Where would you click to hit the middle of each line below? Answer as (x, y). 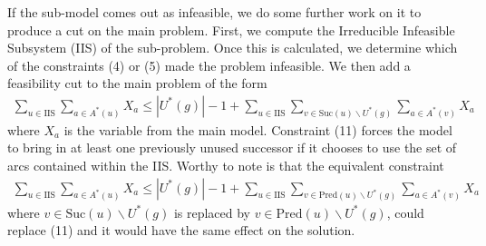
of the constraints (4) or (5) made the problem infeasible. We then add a (209, 65)
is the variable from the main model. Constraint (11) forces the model (258, 129)
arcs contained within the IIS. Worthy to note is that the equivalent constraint (226, 166)
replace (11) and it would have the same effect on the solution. (181, 230)
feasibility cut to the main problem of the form (137, 83)
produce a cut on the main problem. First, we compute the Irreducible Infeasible (231, 30)
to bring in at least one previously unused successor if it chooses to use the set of (232, 148)
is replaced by (212, 212)
